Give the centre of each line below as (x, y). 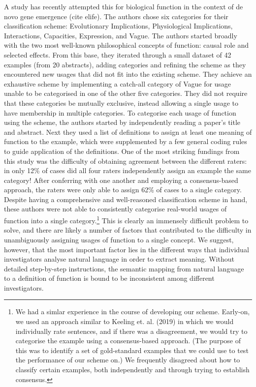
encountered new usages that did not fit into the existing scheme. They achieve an (128, 74)
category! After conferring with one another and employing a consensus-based (121, 180)
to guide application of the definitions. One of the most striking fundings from (122, 151)
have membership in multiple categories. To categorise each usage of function (120, 112)
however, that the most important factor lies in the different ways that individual (127, 249)
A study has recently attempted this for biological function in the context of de (124, 6)
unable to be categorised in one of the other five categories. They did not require (126, 93)
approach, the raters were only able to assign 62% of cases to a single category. (123, 190)
